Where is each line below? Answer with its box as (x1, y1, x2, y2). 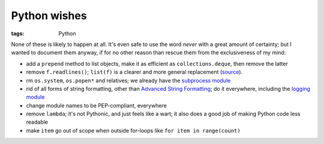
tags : (11, 30, 25, 37)
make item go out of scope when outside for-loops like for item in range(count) (26, 127, 241, 134)
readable (26, 118, 48, 125)
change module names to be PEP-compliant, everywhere (26, 102, 167, 109)
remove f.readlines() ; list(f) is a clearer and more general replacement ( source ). (26, 69, 243, 76)
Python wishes (11, 9, 87, 22)
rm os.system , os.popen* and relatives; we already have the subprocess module (26, 76, 231, 84)
